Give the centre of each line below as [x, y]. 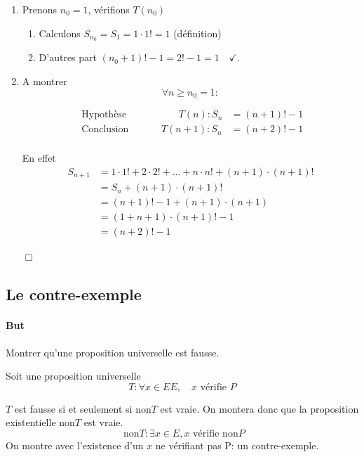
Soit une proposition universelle [73, 376]
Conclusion [105, 130]
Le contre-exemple [74, 294]
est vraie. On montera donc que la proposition [259, 408]
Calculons [60, 33]
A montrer [45, 81]
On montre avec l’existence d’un [75, 445]
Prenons [40, 9]
